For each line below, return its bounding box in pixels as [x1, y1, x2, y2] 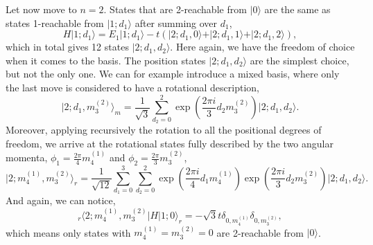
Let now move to [6, 2, 77, 16]
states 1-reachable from [6, 15, 104, 30]
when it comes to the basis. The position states [6, 53, 206, 67]
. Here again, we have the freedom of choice [170, 39, 355, 54]
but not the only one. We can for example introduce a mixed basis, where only [6, 66, 340, 81]
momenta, [6, 150, 48, 165]
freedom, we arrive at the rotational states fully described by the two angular [6, 136, 333, 150]
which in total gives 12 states [6, 39, 129, 54]
